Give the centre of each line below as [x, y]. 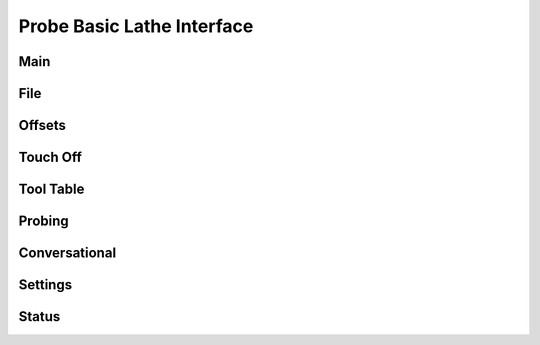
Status [39, 316]
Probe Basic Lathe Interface [136, 26]
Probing [43, 221]
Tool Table [51, 189]
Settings [45, 285]
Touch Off [50, 157]
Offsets [42, 125]
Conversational [67, 253]
